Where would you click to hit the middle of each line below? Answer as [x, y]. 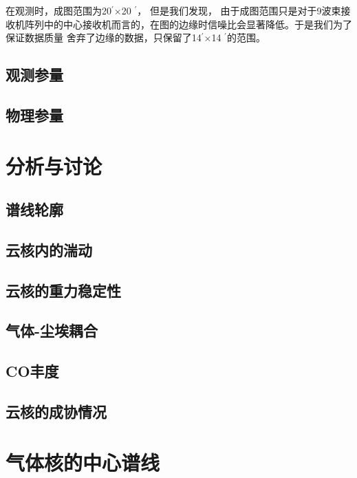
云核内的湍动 [49, 249]
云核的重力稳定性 [63, 290]
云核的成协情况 [56, 412]
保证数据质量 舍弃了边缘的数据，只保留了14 [104, 37]
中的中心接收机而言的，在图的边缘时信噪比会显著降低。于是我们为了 [198, 24]
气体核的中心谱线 [83, 462]
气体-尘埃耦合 [52, 330]
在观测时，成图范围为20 [58, 10]
